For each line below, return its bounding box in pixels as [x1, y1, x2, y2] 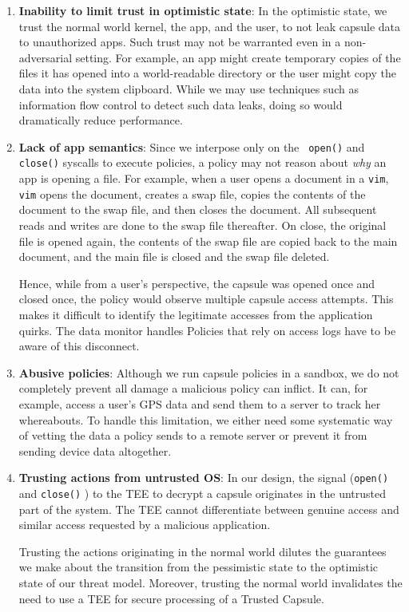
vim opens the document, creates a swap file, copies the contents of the [18, 185, 366, 202]
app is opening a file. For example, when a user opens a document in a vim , [18, 170, 389, 187]
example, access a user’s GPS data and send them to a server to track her [18, 395, 381, 412]
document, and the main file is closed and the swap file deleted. [18, 248, 330, 265]
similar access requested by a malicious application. [18, 516, 271, 533]
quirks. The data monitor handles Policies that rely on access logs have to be [18, 322, 396, 338]
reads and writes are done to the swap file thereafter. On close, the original [18, 216, 387, 233]
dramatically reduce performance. [18, 112, 183, 128]
